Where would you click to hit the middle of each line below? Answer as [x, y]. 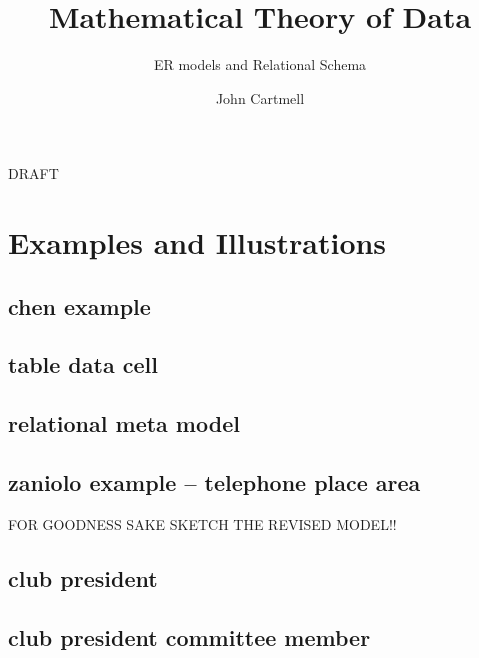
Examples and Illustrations [197, 242]
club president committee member [189, 636]
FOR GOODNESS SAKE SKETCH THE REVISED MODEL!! [202, 523]
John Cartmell [260, 97]
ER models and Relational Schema [260, 64]
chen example [79, 305]
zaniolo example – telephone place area [214, 482]
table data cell [83, 364]
